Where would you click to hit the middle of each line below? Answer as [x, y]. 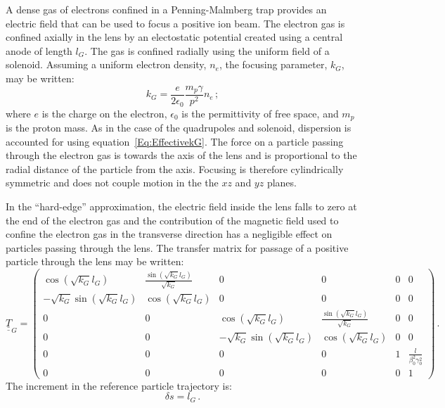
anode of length [39, 50]
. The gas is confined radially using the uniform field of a [207, 50]
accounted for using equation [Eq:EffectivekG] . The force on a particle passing [175, 141]
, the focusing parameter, [273, 64]
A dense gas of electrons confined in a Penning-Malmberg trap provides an [166, 9]
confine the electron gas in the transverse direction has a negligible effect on [169, 234]
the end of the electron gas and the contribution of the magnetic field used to [172, 220]
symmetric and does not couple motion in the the [112, 183]
